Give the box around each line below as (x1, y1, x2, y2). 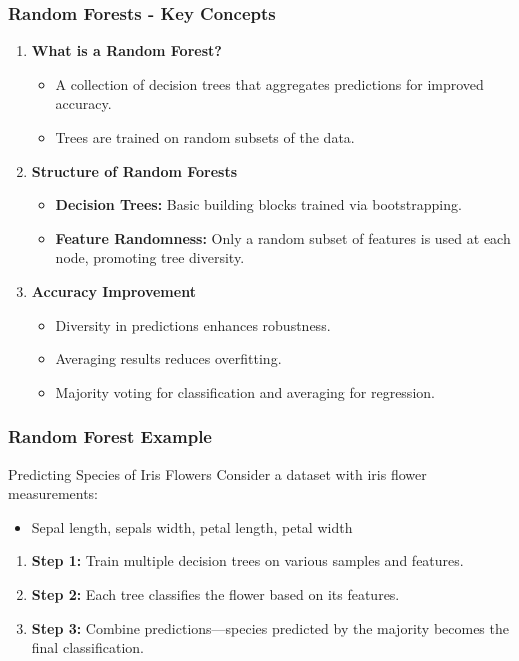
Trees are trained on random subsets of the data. (55, 127, 355, 147)
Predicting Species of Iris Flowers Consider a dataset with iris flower (8, 463, 427, 484)
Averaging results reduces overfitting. (55, 348, 282, 369)
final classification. (31, 637, 144, 658)
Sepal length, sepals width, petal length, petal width (31, 516, 353, 537)
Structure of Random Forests (31, 160, 238, 181)
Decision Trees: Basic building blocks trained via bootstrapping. (55, 194, 462, 215)
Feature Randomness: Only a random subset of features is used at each (55, 227, 511, 248)
